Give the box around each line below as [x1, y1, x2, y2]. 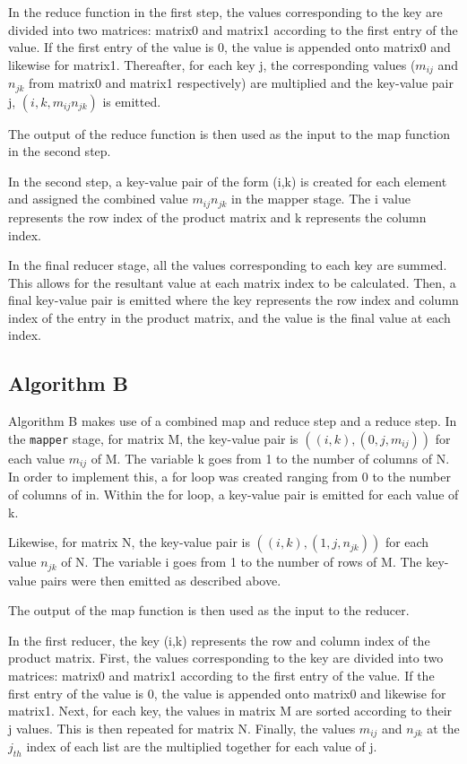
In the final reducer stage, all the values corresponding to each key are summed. [8, 256, 447, 274]
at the [427, 718, 460, 737]
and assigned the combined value [8, 189, 188, 208]
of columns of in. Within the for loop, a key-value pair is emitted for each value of [8, 484, 459, 503]
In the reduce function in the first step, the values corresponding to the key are [8, 3, 443, 21]
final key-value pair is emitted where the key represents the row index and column [8, 291, 459, 309]
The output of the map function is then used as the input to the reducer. [8, 601, 410, 620]
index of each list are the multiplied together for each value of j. [26, 737, 377, 756]
